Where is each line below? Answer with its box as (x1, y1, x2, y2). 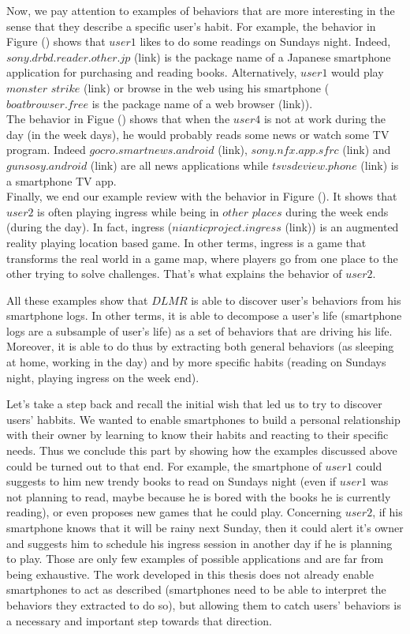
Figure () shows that (6, 33, 106, 50)
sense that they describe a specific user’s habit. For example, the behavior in (6, 17, 376, 34)
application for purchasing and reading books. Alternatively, (6, 64, 297, 81)
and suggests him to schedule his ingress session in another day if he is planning (6, 535, 393, 551)
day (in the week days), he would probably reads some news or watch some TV (6, 126, 389, 142)
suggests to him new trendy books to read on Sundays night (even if (6, 473, 337, 490)
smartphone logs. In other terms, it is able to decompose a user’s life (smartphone (6, 307, 402, 324)
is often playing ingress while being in (37, 203, 219, 219)
